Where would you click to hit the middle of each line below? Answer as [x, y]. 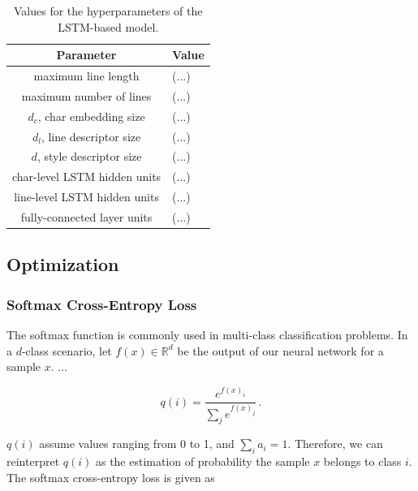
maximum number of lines [86, 95]
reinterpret [33, 461]
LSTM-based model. [108, 26]
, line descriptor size [91, 136]
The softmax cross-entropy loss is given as [111, 477]
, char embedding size [91, 116]
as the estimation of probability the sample [203, 461]
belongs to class [362, 461]
